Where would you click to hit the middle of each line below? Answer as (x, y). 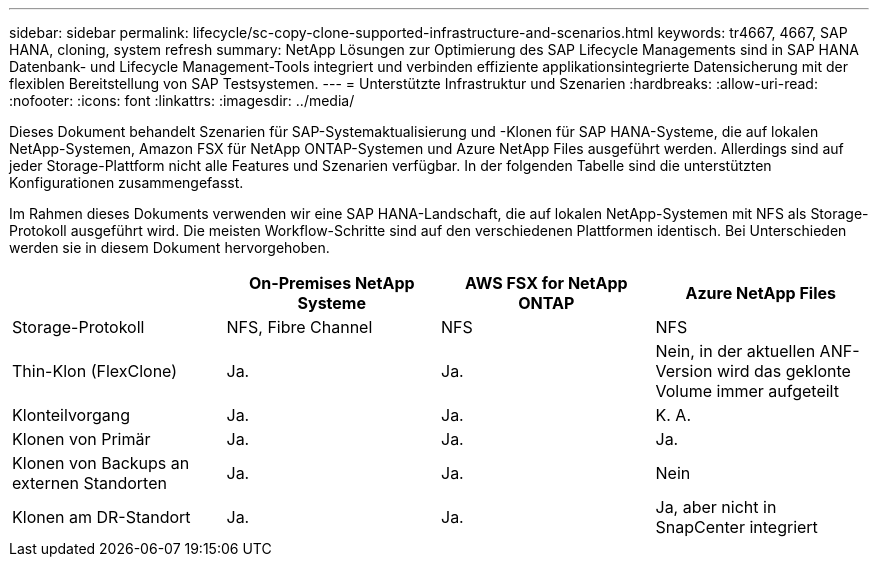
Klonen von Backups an (101, 463)
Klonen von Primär (81, 439)
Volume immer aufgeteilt (747, 391)
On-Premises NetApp (331, 283)
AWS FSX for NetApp (546, 283)
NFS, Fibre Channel (299, 327)
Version (684, 371)
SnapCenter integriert (736, 527)
